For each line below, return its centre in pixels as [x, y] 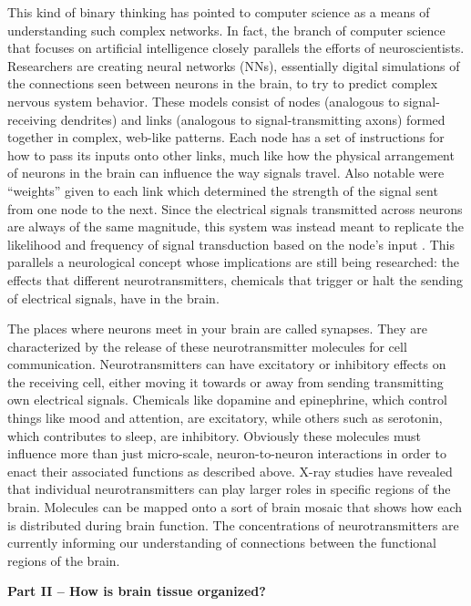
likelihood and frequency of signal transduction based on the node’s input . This [231, 244]
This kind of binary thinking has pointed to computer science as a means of [219, 12]
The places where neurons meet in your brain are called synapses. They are [218, 329]
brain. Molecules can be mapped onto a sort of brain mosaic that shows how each [235, 507]
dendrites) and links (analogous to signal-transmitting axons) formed [253, 119]
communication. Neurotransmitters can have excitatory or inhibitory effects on [227, 364]
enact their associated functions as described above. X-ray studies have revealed [230, 471]
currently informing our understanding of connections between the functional [222, 543]
